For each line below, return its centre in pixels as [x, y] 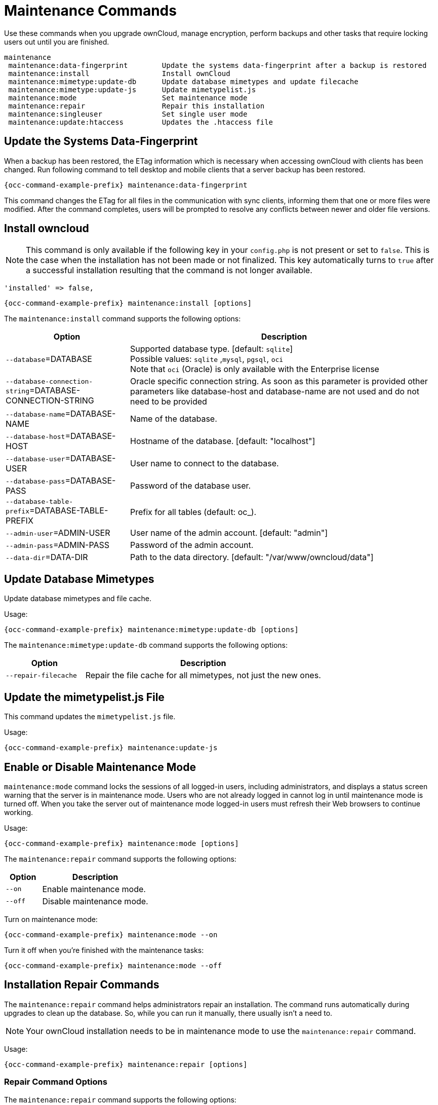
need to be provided [168, 402]
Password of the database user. [190, 486]
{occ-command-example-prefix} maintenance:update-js [111, 748]
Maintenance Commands [90, 11]
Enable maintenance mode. [94, 889]
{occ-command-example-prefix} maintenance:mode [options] [122, 843]
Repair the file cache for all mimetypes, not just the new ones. [203, 675]
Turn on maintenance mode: [51, 919]
